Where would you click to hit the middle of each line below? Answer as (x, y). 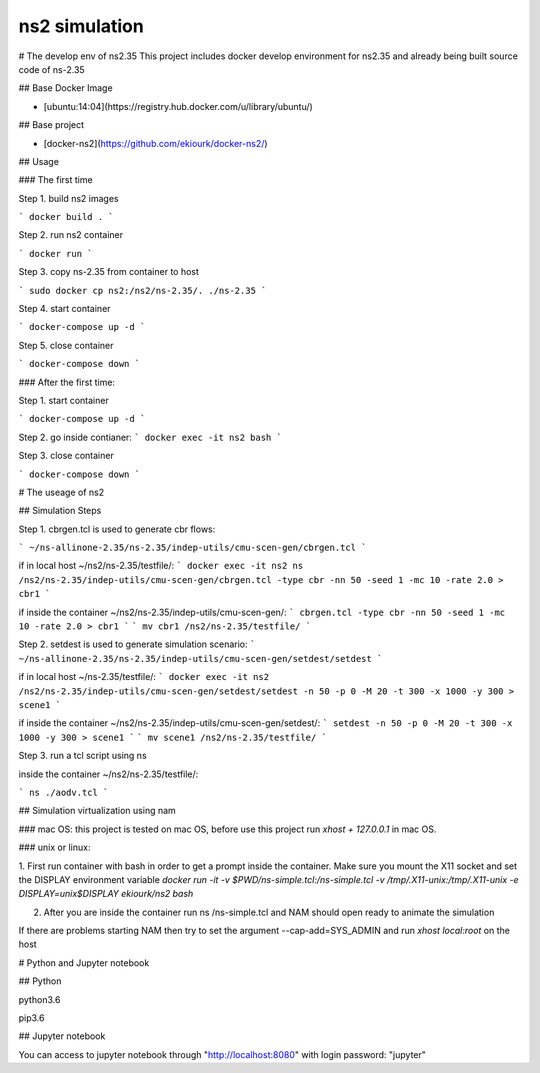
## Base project (51, 125)
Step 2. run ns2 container (71, 235)
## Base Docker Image (66, 88)
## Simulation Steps (60, 511)
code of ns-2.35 (51, 69)
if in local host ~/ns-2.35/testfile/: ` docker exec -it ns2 (144, 677)
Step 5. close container (66, 345)
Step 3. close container (66, 456)
